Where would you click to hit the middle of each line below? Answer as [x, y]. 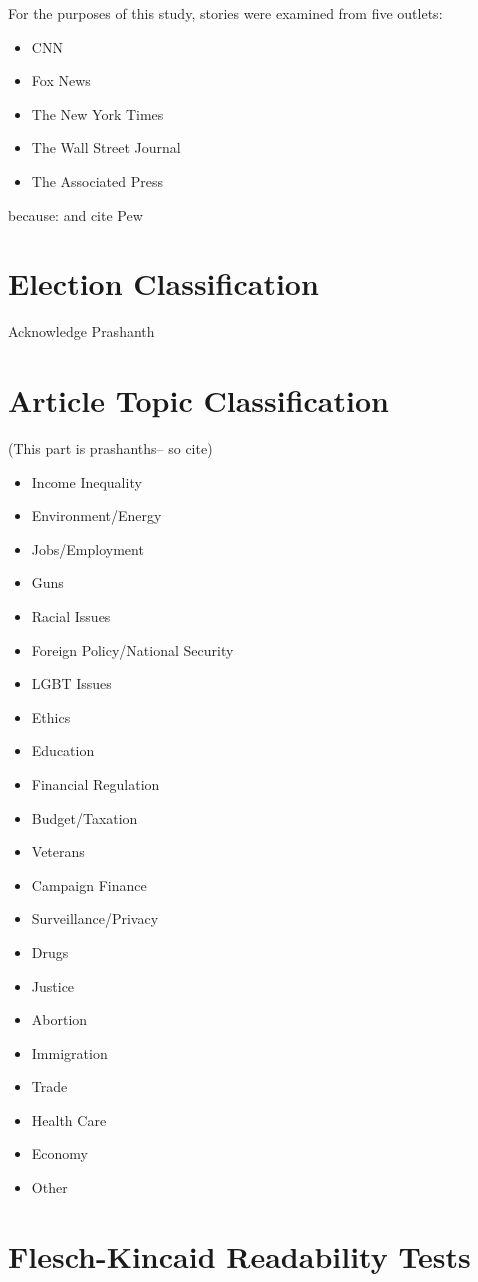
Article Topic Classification [198, 400]
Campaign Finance [89, 884]
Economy [59, 1153]
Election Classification [163, 283]
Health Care [69, 1119]
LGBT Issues [71, 683]
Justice [53, 985]
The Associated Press [97, 180]
